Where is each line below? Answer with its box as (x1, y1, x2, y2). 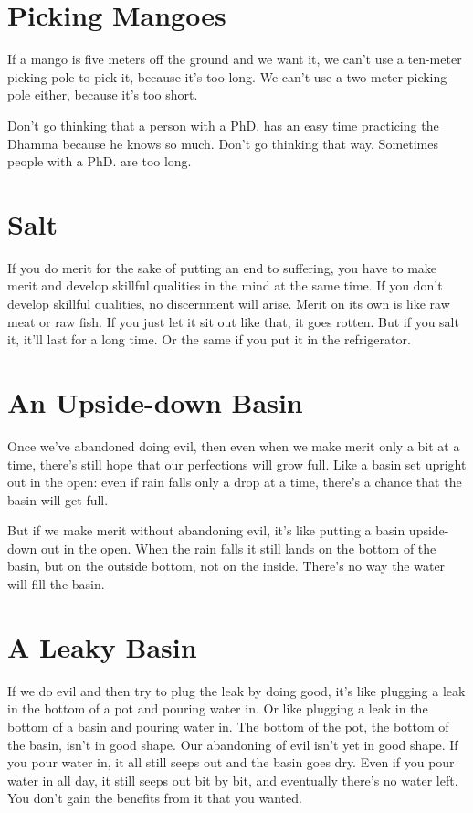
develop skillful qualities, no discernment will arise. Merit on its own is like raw (7, 294, 450, 312)
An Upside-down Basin (7, 383, 303, 420)
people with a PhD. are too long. (7, 152, 192, 171)
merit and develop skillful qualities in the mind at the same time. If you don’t (7, 276, 443, 295)
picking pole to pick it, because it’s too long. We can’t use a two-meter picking (7, 67, 447, 86)
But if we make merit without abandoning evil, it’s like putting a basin (7, 521, 405, 540)
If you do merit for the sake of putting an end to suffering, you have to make (7, 258, 437, 277)
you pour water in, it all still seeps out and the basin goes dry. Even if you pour (7, 753, 455, 772)
